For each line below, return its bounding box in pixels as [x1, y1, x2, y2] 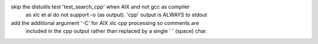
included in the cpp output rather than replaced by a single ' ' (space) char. [25, 28, 207, 35]
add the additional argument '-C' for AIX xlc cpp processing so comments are [11, 19, 200, 26]
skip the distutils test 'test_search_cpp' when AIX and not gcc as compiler [11, 3, 190, 10]
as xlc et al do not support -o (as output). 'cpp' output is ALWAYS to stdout [25, 12, 207, 19]
